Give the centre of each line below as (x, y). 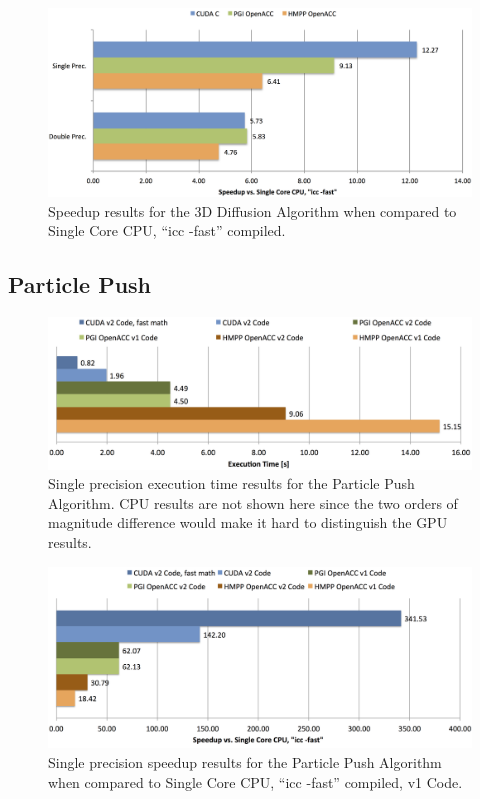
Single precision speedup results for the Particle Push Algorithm (245, 761)
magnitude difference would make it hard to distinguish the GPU (248, 522)
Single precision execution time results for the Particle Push (231, 483)
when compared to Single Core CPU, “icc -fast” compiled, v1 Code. (255, 781)
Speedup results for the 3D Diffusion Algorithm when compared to (252, 210)
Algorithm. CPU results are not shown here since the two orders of (253, 502)
